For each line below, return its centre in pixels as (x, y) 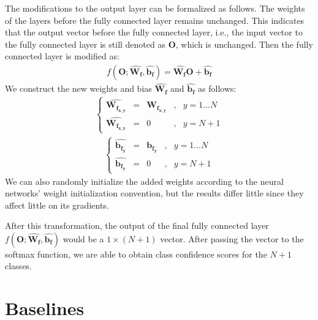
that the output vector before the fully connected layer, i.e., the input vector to (154, 32)
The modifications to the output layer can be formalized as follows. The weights (155, 8)
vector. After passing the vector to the (232, 238)
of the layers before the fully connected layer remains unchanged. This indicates (155, 20)
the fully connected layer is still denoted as (85, 44)
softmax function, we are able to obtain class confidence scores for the (136, 254)
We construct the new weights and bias (78, 88)
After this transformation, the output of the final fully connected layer (137, 225)
